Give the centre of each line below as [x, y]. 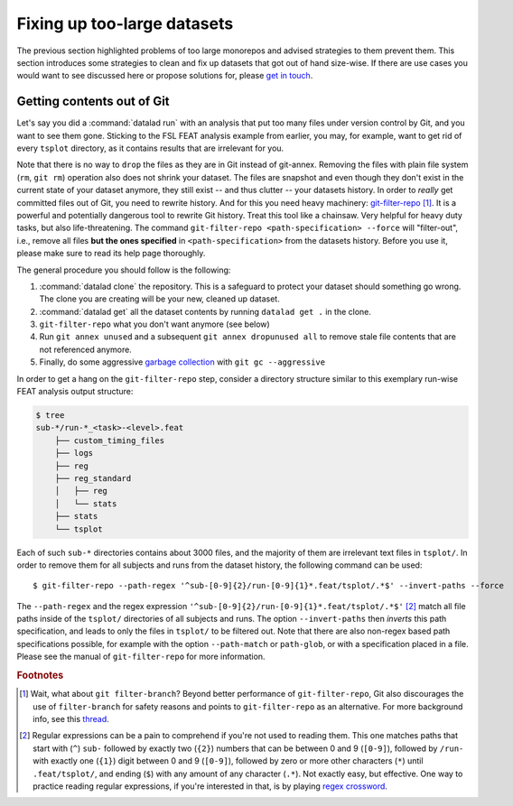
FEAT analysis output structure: [75, 392]
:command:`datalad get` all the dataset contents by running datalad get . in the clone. [205, 311]
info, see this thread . [71, 719]
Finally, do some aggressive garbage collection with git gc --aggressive [182, 362]
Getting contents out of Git [93, 102]
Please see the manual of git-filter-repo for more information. [141, 657]
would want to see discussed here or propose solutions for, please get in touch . [165, 76]
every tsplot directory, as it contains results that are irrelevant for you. [150, 148]
